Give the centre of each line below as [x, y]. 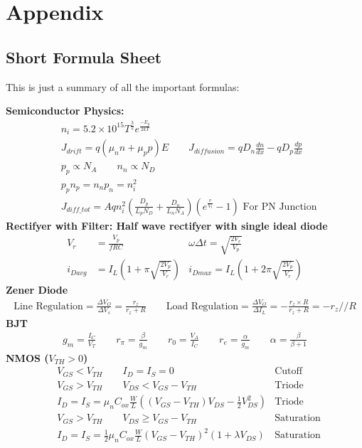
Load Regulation [202, 306]
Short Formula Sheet [84, 57]
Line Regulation [48, 306]
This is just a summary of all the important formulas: [123, 86]
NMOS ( [27, 357]
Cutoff [289, 372]
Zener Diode [37, 290]
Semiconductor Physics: [65, 111]
